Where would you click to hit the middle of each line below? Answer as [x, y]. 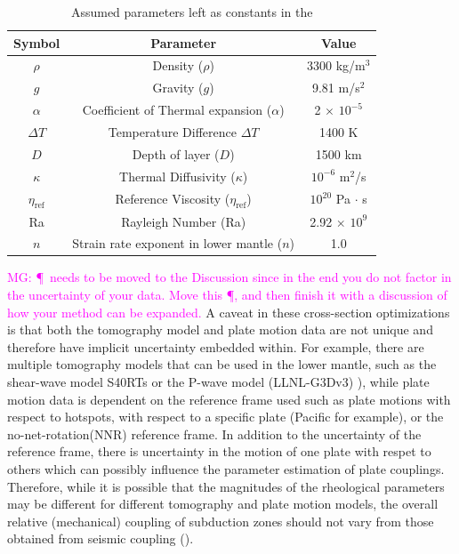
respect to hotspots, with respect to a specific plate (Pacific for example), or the [225, 417]
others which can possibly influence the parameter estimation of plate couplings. [226, 469]
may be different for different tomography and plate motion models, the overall [223, 504]
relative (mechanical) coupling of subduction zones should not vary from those [221, 521]
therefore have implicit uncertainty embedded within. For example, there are [216, 346]
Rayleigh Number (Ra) [184, 221]
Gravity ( [178, 88]
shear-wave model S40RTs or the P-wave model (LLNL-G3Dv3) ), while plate [218, 382]
